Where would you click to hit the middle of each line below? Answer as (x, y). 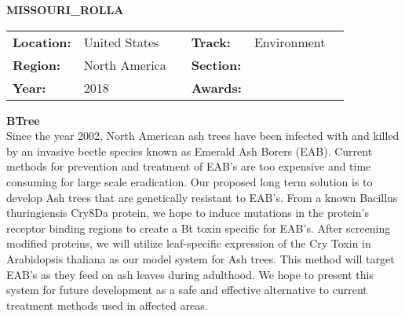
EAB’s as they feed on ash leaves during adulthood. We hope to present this (190, 274)
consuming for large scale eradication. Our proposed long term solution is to (190, 181)
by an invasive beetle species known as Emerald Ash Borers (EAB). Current (190, 151)
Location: (42, 42)
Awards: (216, 87)
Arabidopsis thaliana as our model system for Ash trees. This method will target (201, 258)
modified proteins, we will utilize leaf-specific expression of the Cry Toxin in (189, 243)
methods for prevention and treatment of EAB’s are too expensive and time (189, 166)
